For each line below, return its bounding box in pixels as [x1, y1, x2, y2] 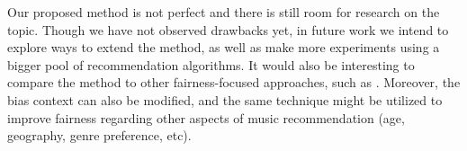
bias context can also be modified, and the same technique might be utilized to [7, 90, 443, 109]
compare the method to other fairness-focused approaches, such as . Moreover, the [7, 73, 461, 92]
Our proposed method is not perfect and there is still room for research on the [7, 3, 440, 21]
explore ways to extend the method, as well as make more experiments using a [7, 38, 440, 57]
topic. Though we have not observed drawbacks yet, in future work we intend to [7, 20, 449, 39]
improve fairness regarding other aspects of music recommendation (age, [7, 108, 405, 127]
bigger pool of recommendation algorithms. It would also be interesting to [7, 55, 415, 74]
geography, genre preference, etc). [7, 126, 192, 145]
